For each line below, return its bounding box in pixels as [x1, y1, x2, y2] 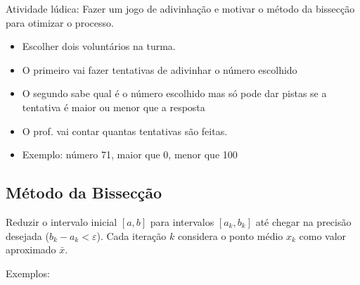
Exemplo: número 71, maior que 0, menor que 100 [22, 147, 238, 162]
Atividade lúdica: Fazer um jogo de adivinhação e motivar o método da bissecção [6, 1, 355, 15]
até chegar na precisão [255, 214, 352, 229]
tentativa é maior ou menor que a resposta [22, 99, 205, 114]
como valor [299, 228, 347, 243]
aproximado [6, 242, 56, 257]
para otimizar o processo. [6, 15, 114, 30]
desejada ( [6, 228, 49, 243]
